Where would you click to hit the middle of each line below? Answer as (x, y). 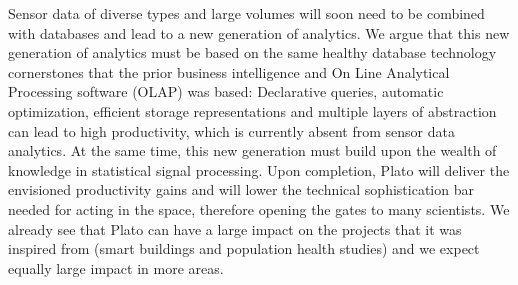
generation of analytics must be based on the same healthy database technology (252, 52)
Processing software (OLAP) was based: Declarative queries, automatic (226, 91)
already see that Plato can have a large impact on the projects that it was (235, 228)
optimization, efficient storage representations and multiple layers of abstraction (252, 110)
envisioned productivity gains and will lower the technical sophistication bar (241, 189)
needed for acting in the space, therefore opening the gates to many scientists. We (259, 208)
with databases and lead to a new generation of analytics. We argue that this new (259, 32)
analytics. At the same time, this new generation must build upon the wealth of (252, 150)
